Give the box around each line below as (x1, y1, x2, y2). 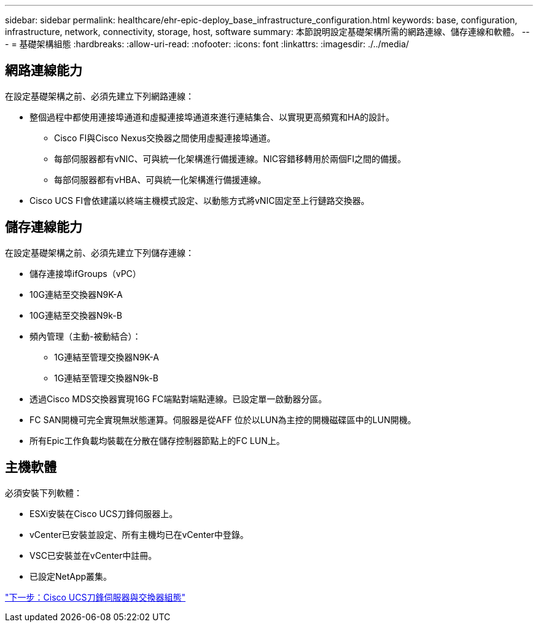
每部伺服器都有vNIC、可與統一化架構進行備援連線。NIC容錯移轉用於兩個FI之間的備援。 (54, 153, 407, 164)
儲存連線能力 (5, 219, 82, 235)
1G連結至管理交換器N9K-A (54, 351, 159, 362)
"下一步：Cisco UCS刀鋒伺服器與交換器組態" (5, 591, 186, 602)
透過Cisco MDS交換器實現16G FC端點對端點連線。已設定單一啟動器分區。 (29, 393, 327, 404)
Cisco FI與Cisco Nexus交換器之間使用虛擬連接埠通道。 (54, 132, 276, 143)
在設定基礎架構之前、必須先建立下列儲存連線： (5, 247, 194, 258)
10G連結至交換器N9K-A (29, 289, 123, 300)
